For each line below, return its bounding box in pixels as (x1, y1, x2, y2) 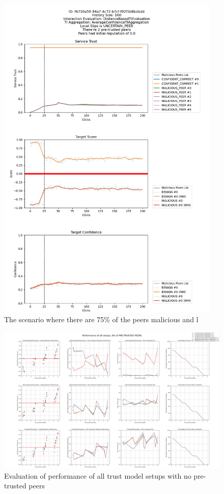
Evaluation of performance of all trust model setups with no (4, 470, 191, 481)
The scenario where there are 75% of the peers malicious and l (4, 314, 199, 325)
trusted (4, 480, 26, 491)
